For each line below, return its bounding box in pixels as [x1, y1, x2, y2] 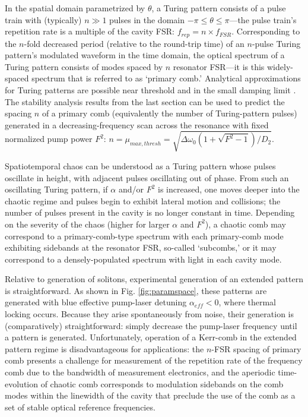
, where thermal [218, 296, 276, 308]
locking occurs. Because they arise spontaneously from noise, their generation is [5, 308, 294, 320]
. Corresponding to [231, 25, 300, 37]
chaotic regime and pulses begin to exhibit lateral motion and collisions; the [5, 194, 281, 207]
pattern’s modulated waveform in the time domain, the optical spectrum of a [5, 49, 285, 61]
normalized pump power [5, 132, 93, 145]
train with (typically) [5, 13, 82, 26]
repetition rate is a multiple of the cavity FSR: [5, 25, 174, 37]
